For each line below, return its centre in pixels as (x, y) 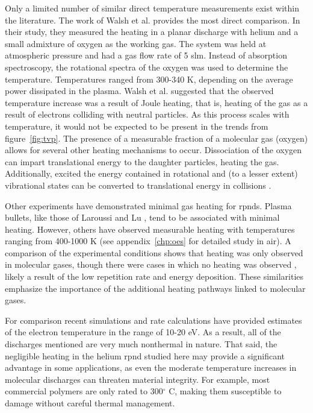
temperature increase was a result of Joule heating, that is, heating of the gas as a (156, 102)
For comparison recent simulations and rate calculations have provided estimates (153, 320)
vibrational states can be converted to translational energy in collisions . (138, 185)
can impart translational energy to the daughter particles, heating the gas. (142, 161)
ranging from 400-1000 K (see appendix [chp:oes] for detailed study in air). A (148, 241)
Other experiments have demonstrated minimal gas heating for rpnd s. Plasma (148, 205)
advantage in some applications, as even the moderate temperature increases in (151, 367)
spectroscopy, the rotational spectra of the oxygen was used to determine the (147, 67)
